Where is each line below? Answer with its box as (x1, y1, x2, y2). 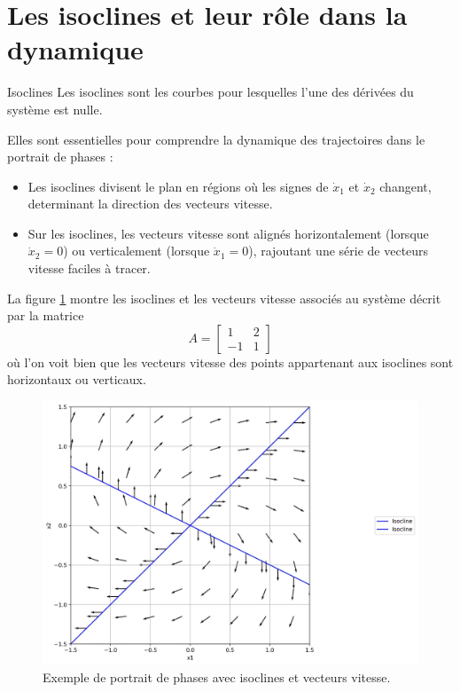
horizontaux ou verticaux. (7, 370, 146, 389)
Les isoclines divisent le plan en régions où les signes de (27, 177, 329, 195)
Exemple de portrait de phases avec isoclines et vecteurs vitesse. (43, 667, 391, 686)
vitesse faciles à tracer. (27, 259, 151, 278)
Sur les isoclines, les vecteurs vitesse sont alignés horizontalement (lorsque (27, 224, 429, 242)
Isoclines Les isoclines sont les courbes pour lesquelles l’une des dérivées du (7, 83, 414, 101)
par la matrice (7, 306, 84, 325)
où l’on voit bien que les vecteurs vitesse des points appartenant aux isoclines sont (7, 352, 454, 371)
